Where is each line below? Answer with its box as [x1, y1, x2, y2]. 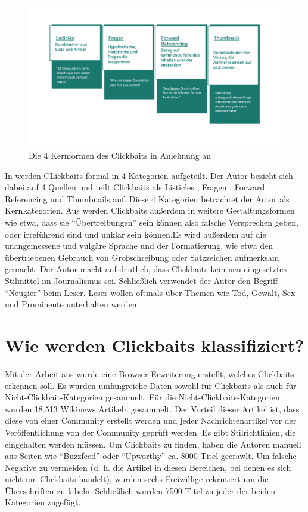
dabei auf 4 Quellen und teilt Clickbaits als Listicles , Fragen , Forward [5, 181, 265, 193]
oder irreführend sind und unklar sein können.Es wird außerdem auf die [5, 227, 266, 240]
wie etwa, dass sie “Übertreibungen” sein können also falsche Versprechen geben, [5, 216, 298, 229]
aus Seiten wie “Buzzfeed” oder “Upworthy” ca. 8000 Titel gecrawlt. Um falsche [5, 449, 297, 462]
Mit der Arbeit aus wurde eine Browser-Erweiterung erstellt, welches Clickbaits [5, 367, 294, 380]
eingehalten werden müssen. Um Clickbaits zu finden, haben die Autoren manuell [5, 437, 301, 450]
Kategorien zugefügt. [5, 496, 81, 508]
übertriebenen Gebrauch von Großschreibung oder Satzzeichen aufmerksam [5, 251, 279, 263]
